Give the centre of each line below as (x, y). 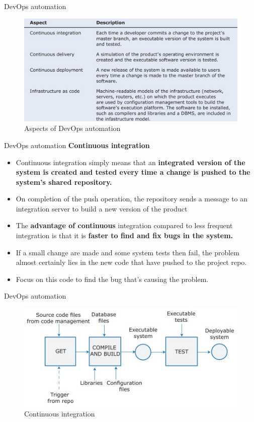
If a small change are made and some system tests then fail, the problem (128, 252)
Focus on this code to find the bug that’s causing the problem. (112, 279)
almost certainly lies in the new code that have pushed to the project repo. (131, 262)
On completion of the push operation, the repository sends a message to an (132, 199)
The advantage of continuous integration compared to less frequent (124, 225)
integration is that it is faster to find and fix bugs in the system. (124, 235)
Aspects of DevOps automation (72, 128)
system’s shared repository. (64, 182)
